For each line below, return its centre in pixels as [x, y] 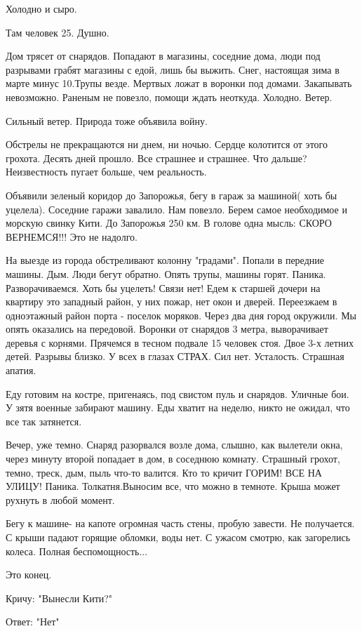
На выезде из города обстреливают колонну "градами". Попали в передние [165, 260]
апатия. [21, 370]
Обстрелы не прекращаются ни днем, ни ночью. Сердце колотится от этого [167, 144]
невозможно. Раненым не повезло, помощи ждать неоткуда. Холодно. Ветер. [169, 97]
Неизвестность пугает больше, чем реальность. [106, 172]
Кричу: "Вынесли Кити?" [59, 598]
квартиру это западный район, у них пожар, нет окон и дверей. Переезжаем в [172, 301]
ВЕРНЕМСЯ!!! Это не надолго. [72, 236]
